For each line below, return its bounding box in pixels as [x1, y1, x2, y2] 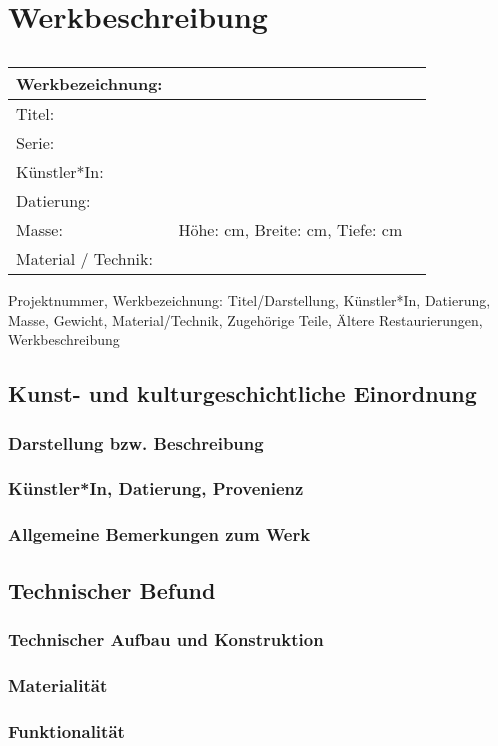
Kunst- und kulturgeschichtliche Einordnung [8, 378, 477, 409]
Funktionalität [8, 718, 125, 743]
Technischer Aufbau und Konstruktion [8, 626, 324, 651]
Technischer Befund [8, 574, 216, 605]
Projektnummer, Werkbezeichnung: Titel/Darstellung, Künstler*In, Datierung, [8, 290, 491, 311]
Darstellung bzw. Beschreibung [8, 430, 264, 455]
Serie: [16, 131, 55, 155]
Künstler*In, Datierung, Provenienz [8, 476, 304, 501]
